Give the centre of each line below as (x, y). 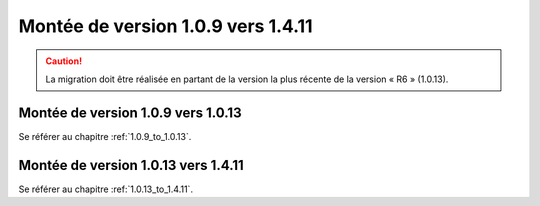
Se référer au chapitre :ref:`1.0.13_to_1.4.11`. (106, 189)
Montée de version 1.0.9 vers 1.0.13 (130, 112)
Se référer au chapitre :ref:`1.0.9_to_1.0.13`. (105, 136)
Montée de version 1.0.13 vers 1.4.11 (131, 165)
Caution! (64, 61)
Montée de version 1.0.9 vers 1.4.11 (166, 26)
